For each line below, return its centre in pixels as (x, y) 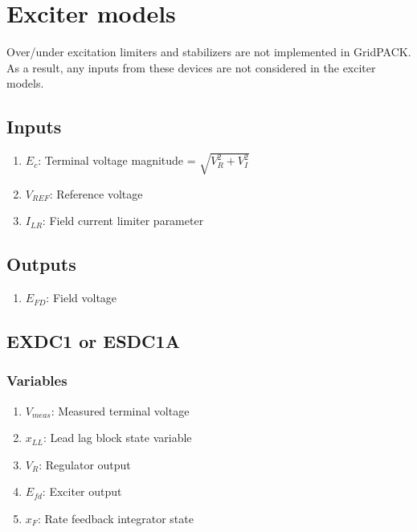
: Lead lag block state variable (117, 438)
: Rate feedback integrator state (115, 519)
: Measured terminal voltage (120, 410)
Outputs (41, 264)
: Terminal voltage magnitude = (117, 160)
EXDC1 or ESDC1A (93, 341)
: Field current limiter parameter (123, 221)
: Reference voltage (96, 193)
